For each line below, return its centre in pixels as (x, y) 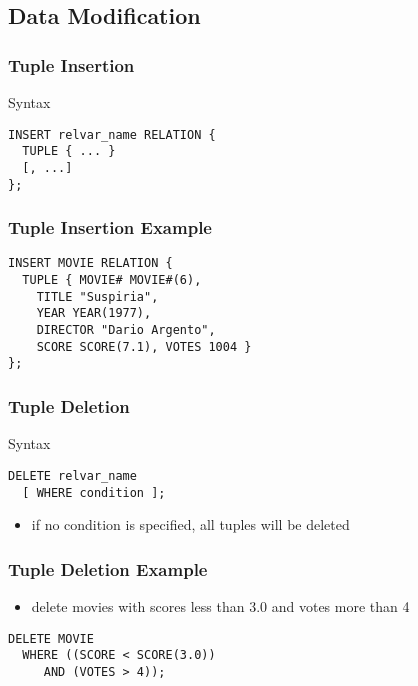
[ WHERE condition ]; (94, 492)
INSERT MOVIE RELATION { (90, 263)
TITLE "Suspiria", (97, 296)
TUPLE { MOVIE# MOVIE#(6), (112, 280)
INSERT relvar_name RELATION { (112, 134)
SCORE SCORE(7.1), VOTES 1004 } (144, 346)
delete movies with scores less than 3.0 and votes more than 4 (220, 605)
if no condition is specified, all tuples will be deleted (190, 524)
